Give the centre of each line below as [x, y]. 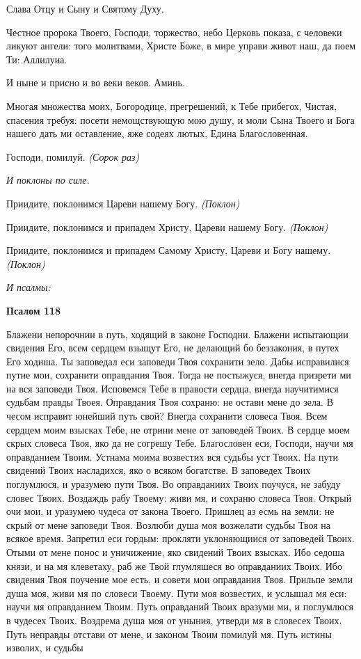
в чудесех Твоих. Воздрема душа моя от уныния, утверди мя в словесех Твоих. [174, 620]
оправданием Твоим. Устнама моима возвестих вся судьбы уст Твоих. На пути [173, 456]
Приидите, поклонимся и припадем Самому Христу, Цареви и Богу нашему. [169, 250]
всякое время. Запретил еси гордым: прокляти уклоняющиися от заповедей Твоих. [180, 538]
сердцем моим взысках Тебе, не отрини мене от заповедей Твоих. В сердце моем [178, 429]
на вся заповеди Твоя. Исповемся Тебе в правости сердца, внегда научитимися [173, 388]
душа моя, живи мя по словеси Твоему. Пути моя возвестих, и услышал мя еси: [177, 593]
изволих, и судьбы [45, 648]
